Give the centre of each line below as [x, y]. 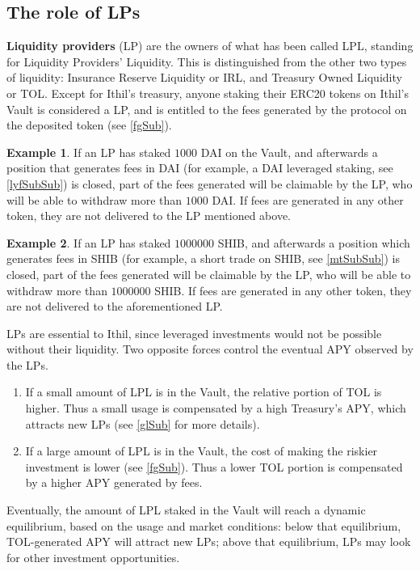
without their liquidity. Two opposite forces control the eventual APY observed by [210, 349]
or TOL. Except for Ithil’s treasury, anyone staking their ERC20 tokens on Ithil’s [208, 93]
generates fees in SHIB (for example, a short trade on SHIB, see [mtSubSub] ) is [204, 258]
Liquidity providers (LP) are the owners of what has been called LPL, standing [210, 46]
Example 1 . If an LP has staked [89, 152]
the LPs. [27, 364]
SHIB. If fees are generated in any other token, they [283, 290]
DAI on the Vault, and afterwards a [289, 152]
